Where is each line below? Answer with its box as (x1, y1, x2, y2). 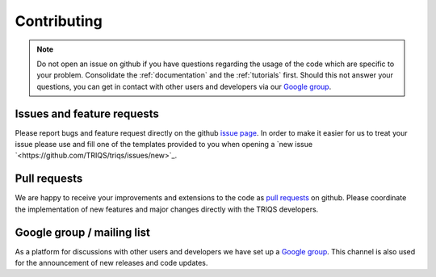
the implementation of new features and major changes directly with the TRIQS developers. (15, 204, 319, 214)
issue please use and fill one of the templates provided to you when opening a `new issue (15, 140, 313, 149)
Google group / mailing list (15, 225, 151, 239)
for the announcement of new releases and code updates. (15, 258, 208, 267)
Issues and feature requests (15, 107, 159, 120)
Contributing (15, 12, 103, 30)
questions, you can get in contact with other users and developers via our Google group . (36, 82, 332, 91)
